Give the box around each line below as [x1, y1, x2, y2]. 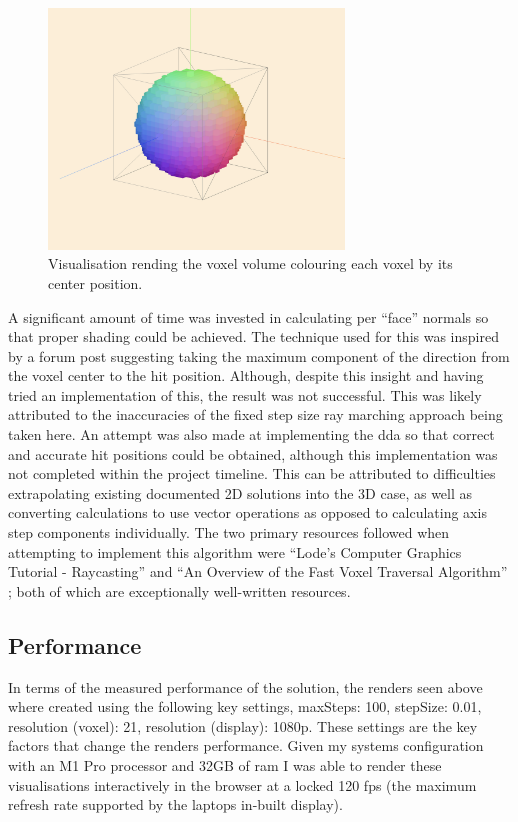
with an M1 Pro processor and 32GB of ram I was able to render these [8, 754, 442, 775]
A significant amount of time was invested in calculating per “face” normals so [8, 306, 489, 327]
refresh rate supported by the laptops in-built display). [8, 794, 343, 815]
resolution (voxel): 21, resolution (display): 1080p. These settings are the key [8, 715, 478, 736]
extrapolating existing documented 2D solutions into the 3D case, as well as [8, 482, 473, 503]
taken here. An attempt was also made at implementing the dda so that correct [8, 424, 495, 445]
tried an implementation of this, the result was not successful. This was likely [8, 384, 482, 405]
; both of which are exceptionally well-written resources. [8, 580, 351, 601]
